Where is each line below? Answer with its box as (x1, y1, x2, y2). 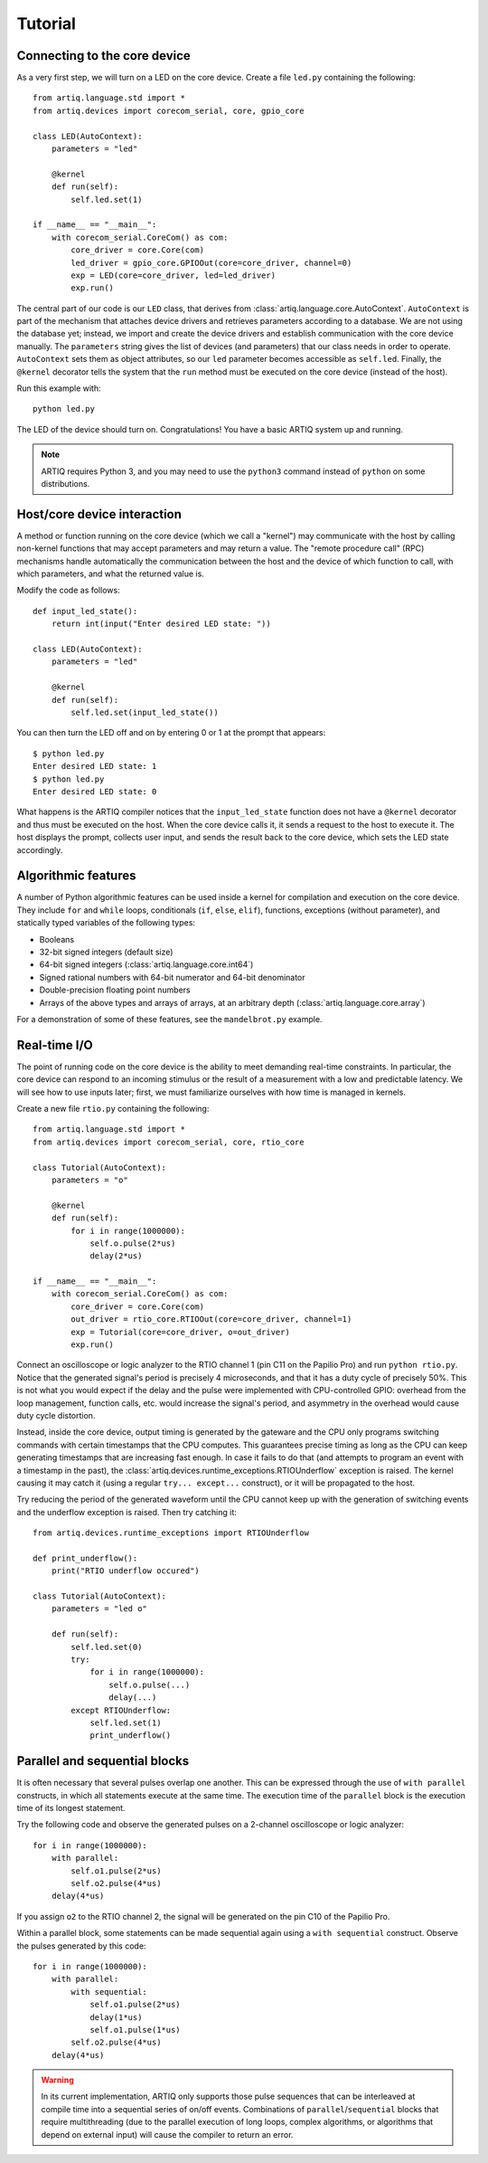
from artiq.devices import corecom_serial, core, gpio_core (33, 105, 305, 116)
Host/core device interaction (16, 507, 183, 522)
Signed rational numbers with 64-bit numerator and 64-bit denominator (39, 972, 306, 982)
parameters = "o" (51, 1174, 128, 1185)
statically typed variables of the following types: (16, 917, 196, 928)
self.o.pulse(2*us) (89, 1238, 176, 1248)
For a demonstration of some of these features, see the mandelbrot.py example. (16, 1013, 323, 1024)
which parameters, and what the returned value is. (16, 568, 205, 579)
